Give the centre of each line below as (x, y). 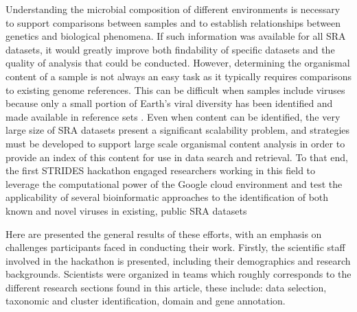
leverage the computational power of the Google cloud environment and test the (174, 183)
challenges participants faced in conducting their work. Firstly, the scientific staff (175, 247)
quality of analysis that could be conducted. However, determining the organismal (178, 63)
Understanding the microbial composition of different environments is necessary (173, 9)
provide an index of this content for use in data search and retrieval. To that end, (177, 157)
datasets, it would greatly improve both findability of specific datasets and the (170, 49)
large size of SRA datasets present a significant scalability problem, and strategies (178, 130)
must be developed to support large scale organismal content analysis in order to (175, 143)
